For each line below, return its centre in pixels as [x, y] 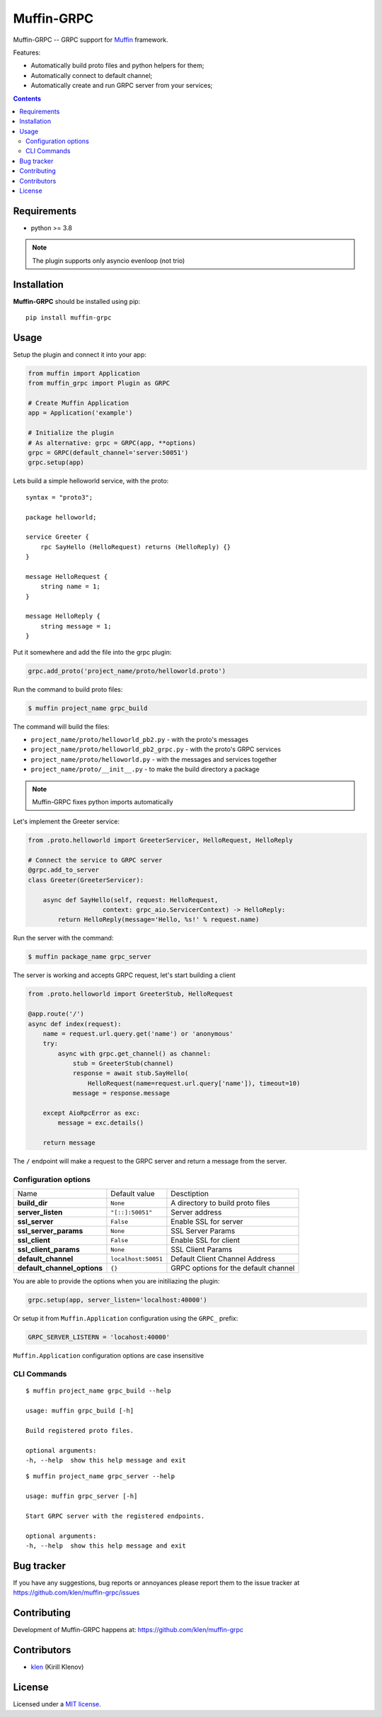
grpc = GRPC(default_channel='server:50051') [108, 453]
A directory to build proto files [220, 1203]
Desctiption [190, 1194]
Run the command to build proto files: [68, 689]
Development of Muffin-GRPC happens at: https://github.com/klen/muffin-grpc [128, 1630]
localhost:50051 [137, 1259]
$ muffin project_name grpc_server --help [100, 1476]
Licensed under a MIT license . [57, 1704]
